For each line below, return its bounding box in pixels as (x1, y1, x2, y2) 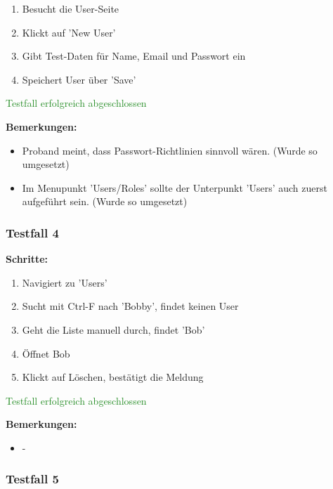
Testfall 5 (6, 470, 59, 488)
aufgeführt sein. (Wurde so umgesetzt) (22, 194, 188, 209)
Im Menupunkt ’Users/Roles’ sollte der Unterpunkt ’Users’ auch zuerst (22, 180, 327, 195)
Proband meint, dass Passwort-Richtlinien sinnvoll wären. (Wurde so (22, 143, 318, 157)
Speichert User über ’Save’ (22, 72, 136, 86)
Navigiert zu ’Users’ (22, 275, 107, 289)
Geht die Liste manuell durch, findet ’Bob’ (22, 322, 205, 337)
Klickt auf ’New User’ (22, 25, 116, 39)
